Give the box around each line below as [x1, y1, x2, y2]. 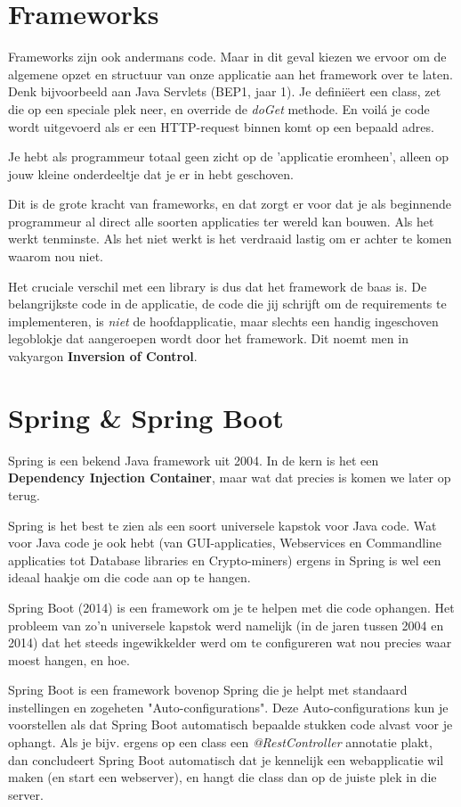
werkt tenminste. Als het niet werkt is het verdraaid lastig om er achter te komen [8, 229, 452, 248]
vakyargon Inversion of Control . [8, 347, 198, 366]
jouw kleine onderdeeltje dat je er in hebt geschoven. [8, 164, 294, 183]
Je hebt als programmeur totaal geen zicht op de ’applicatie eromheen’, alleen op [8, 147, 449, 166]
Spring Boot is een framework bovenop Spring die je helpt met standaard [8, 680, 408, 699]
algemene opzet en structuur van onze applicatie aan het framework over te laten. [8, 64, 453, 83]
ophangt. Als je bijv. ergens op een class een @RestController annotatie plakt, [8, 733, 433, 752]
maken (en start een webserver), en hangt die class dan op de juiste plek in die [8, 768, 437, 786]
